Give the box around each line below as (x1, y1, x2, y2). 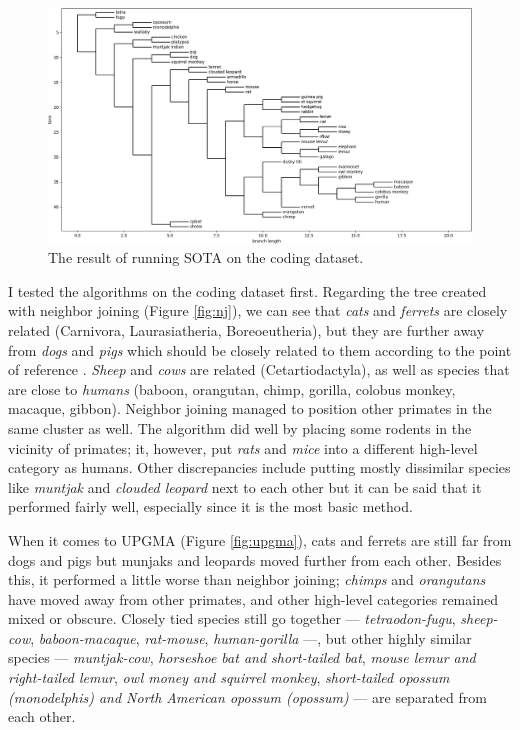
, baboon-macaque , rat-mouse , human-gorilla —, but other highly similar (30, 627, 472, 648)
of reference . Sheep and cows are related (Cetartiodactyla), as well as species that (8, 359, 510, 380)
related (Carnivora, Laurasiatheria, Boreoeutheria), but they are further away (8, 319, 485, 340)
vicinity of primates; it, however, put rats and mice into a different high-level (8, 437, 478, 458)
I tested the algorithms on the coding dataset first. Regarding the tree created (8, 280, 487, 301)
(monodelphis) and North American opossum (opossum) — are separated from (8, 686, 487, 707)
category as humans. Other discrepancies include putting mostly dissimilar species (8, 457, 511, 478)
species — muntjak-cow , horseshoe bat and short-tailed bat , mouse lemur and (8, 647, 476, 668)
